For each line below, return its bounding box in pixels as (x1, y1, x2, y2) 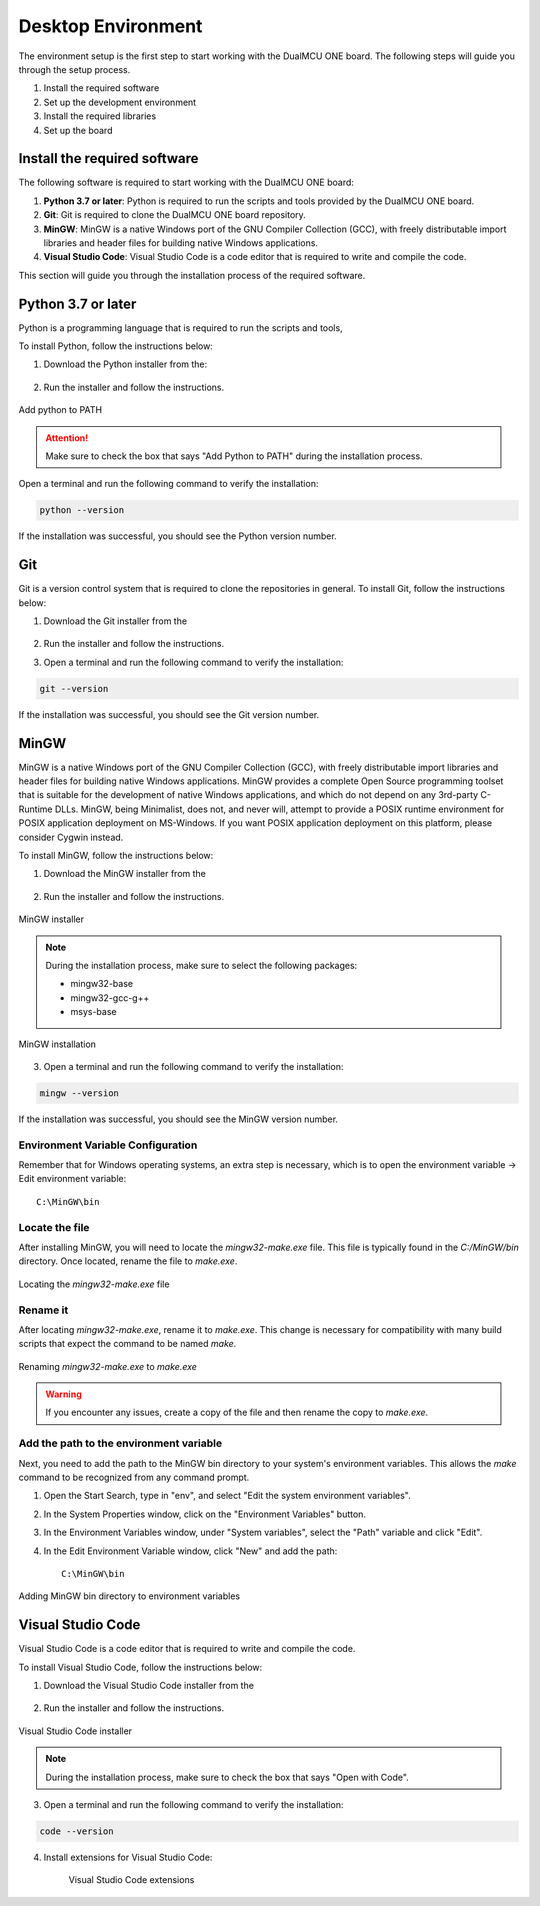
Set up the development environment (43, 96, 197, 108)
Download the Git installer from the (43, 615, 188, 627)
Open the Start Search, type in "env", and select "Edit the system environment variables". (43, 1490, 412, 1502)
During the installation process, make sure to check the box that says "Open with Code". (45, 1771, 409, 1783)
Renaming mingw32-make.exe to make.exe (18, 1360, 197, 1372)
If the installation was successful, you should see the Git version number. (18, 708, 320, 720)
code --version (39, 1825, 114, 1837)
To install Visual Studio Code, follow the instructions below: (18, 1661, 263, 1673)
